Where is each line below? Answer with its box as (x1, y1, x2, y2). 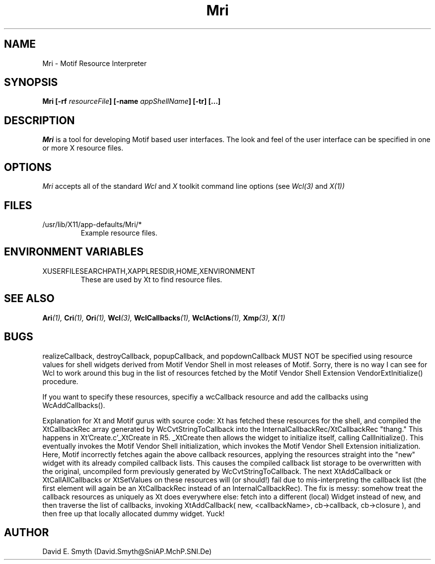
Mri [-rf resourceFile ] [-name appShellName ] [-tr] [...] (42, 97, 221, 106)
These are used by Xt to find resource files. (80, 275, 222, 284)
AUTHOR (4, 526, 49, 539)
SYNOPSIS (4, 76, 58, 89)
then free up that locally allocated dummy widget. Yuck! (42, 509, 225, 518)
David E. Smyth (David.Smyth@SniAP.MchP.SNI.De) (42, 547, 212, 556)
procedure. (42, 377, 78, 386)
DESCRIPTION (4, 114, 75, 127)
